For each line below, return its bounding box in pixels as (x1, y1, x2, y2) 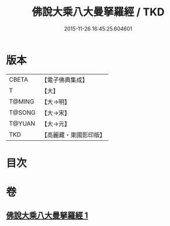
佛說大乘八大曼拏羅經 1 (6, 211, 89, 221)
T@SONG (9, 108, 36, 116)
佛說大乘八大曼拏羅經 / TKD (32, 5, 165, 19)
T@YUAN (9, 119, 36, 127)
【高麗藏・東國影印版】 (41, 130, 106, 139)
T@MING (9, 97, 34, 106)
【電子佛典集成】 (41, 76, 89, 84)
